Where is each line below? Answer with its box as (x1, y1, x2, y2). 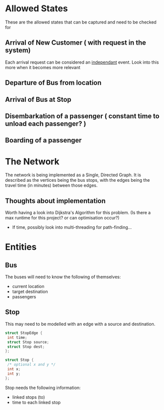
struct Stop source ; (7, 339, 49, 344)
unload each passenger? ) (5, 120, 87, 128)
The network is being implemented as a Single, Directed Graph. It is (5, 172, 141, 178)
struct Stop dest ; (7, 344, 45, 349)
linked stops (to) (12, 394, 45, 400)
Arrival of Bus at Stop (5, 95, 72, 103)
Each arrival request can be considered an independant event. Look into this (5, 59, 159, 65)
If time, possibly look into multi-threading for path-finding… (12, 224, 132, 230)
